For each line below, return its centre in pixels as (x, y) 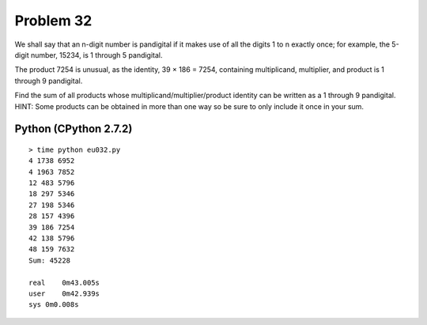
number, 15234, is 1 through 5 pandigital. (96, 55)
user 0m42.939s (64, 293)
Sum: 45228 (50, 260)
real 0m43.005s (64, 282)
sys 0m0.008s (54, 305)
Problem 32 (53, 21)
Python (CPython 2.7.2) (74, 129)
